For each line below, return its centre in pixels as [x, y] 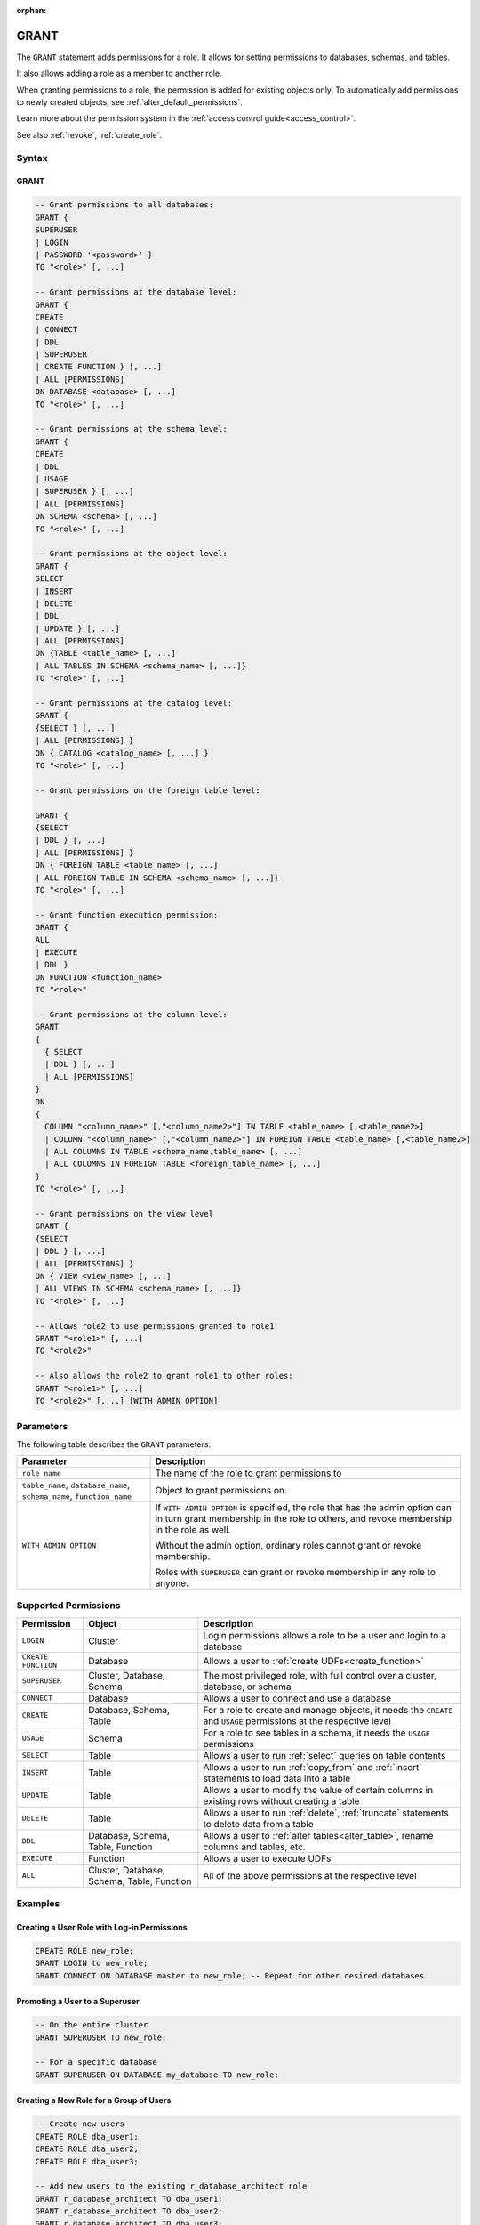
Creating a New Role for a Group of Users [94, 2100]
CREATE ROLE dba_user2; [87, 2149]
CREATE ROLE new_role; [84, 1950]
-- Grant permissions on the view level [124, 1214]
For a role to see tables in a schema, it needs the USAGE [317, 1733]
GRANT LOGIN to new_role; [92, 1963]
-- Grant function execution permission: [127, 915]
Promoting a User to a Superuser [78, 2002]
